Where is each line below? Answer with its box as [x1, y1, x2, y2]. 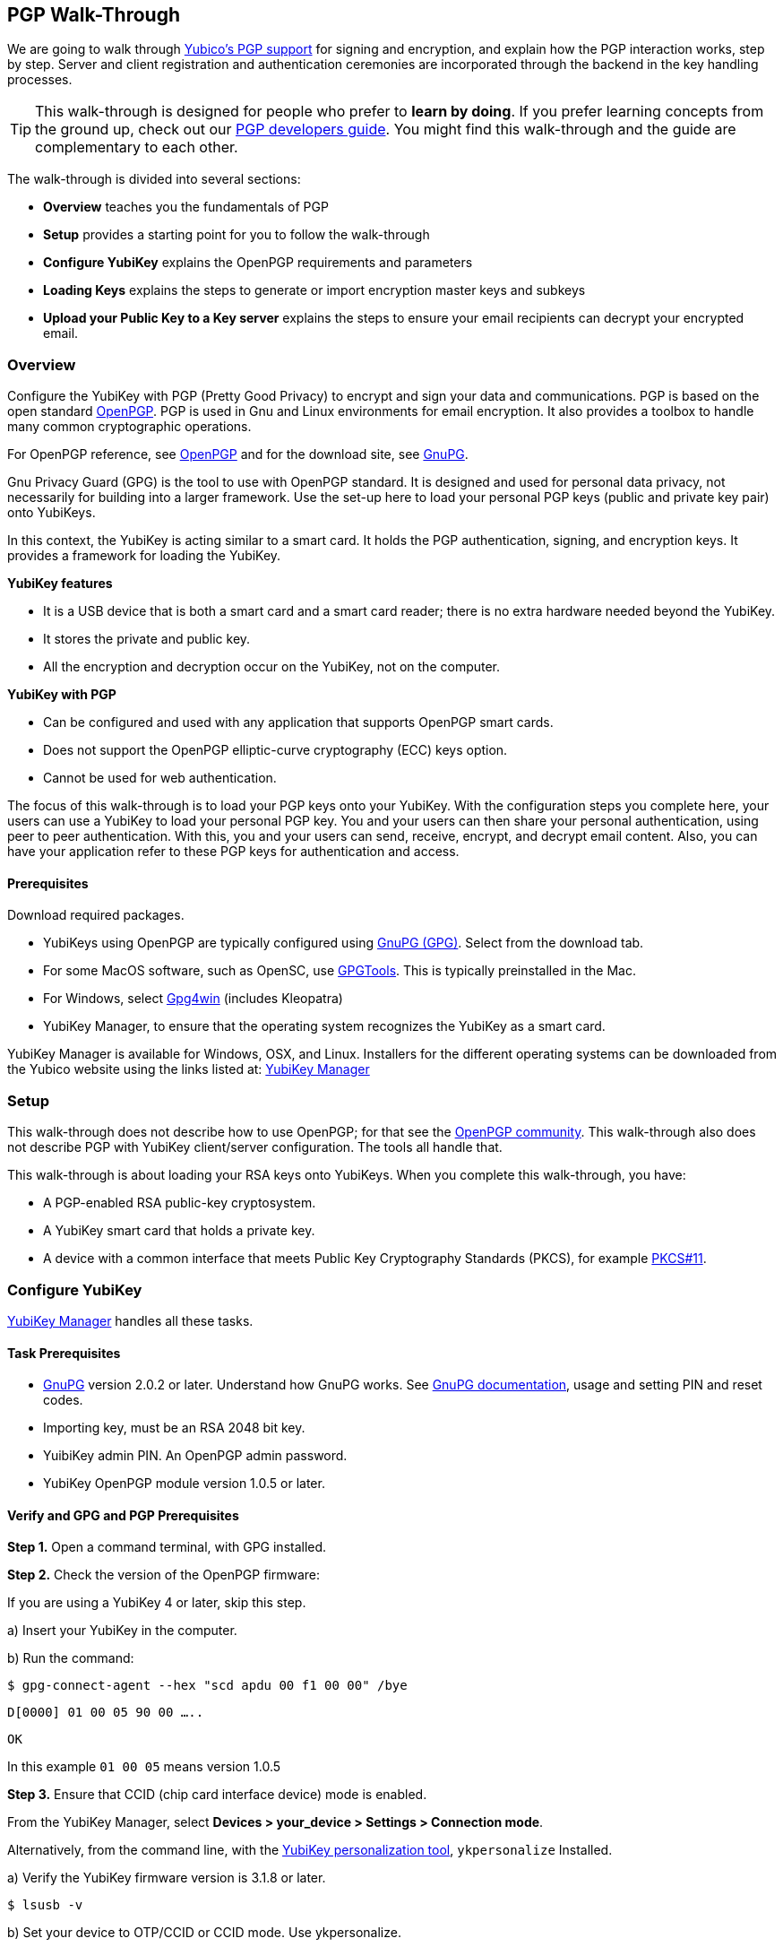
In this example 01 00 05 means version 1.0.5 [7, 1759, 281, 1775]
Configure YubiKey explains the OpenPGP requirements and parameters [43, 255, 473, 271]
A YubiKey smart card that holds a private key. [43, 1223, 315, 1239]
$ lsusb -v [7, 1898, 83, 1913]
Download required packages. [7, 907, 185, 923]
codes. [43, 1392, 83, 1408]
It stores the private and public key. [43, 631, 251, 647]
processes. [7, 72, 73, 88]
